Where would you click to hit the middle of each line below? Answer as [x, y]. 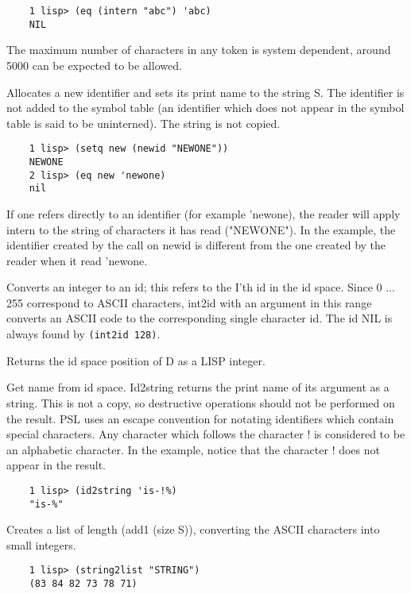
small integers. [41, 544]
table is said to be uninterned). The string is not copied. [143, 123]
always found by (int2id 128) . [83, 334]
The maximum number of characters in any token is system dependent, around [199, 50]
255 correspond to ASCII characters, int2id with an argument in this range [189, 302]
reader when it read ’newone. [77, 260]
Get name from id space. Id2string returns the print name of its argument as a [198, 387]
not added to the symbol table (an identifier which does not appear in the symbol [205, 108]
